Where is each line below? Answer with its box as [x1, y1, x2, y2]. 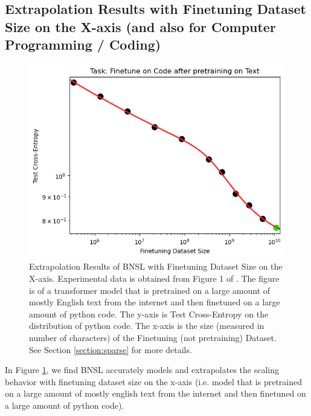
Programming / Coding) [5, 35, 161, 54]
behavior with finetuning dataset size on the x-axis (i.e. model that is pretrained [5, 375, 303, 388]
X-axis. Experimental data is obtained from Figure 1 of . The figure [29, 271, 280, 284]
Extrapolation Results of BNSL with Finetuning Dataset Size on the [29, 260, 283, 273]
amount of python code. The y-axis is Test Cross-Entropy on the [29, 307, 269, 320]
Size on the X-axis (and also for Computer [5, 17, 276, 36]
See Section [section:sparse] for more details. [29, 343, 192, 356]
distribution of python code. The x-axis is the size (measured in [29, 319, 265, 332]
